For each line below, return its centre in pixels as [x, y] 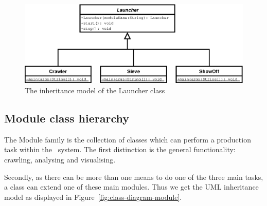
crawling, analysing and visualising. [60, 159]
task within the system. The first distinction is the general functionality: [120, 149]
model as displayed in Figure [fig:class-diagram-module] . [93, 197]
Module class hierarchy [67, 118]
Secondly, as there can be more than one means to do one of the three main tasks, [134, 177]
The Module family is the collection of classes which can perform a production [128, 139]
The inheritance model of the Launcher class [95, 90]
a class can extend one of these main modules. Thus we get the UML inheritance [131, 187]
